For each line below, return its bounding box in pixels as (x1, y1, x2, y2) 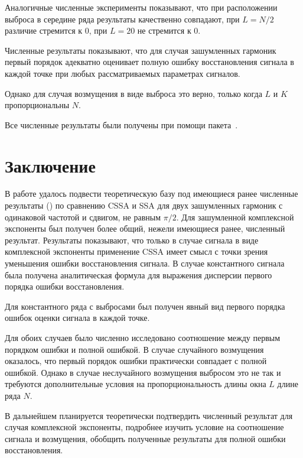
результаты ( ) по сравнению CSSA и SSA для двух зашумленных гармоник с (5, 199, 283, 212)
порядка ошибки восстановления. (5, 280, 125, 293)
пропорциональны (5, 99, 70, 111)
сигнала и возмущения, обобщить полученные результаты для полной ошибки (5, 432, 286, 444)
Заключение (5, 153, 96, 177)
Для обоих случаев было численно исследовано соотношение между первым (5, 332, 281, 343)
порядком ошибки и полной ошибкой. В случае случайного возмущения (5, 343, 264, 355)
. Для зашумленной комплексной (176, 210, 294, 223)
